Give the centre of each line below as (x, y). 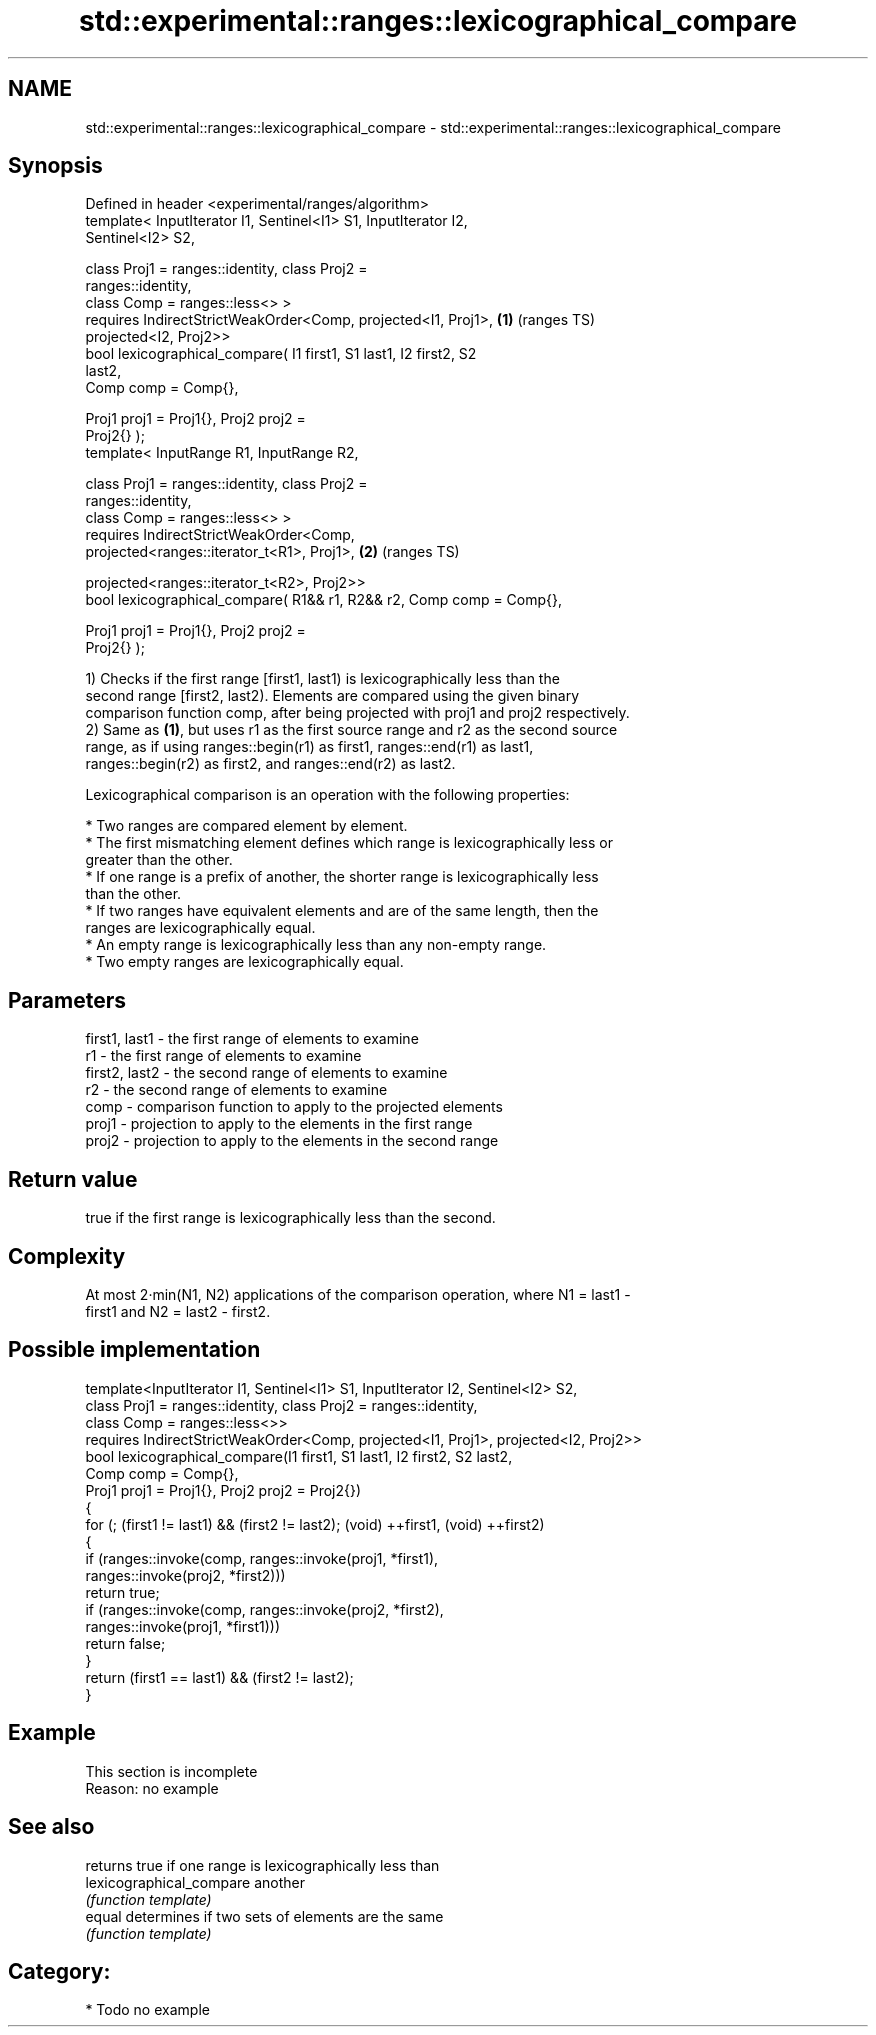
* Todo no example (147, 2010)
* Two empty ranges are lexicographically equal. (244, 962)
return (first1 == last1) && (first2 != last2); (219, 1677)
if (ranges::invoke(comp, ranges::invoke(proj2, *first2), (264, 1609)
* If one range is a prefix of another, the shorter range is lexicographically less (342, 877)
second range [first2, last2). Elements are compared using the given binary (332, 696)
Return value (73, 1179)
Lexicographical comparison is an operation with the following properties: (327, 795)
